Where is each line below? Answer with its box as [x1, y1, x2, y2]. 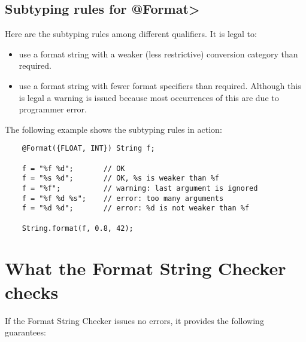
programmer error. [19, 103, 87, 115]
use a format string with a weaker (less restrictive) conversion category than [19, 47, 298, 60]
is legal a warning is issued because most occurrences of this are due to [19, 91, 279, 103]
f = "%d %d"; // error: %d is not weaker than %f [22, 204, 250, 213]
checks [5, 279, 59, 304]
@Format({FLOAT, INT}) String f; [22, 144, 155, 153]
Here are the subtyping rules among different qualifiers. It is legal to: [5, 28, 257, 40]
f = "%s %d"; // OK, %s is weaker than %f [22, 174, 219, 183]
